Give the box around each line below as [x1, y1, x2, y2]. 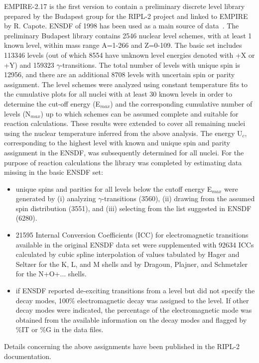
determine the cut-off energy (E [4, 98, 101, 109]
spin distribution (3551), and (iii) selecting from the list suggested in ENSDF [15, 203, 252, 213]
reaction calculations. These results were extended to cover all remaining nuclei [4, 118, 246, 128]
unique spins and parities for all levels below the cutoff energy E [15, 183, 212, 194]
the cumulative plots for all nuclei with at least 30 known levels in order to [4, 89, 233, 99]
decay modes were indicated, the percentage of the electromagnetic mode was [15, 305, 252, 315]
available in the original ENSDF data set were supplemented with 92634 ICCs [15, 239, 254, 249]
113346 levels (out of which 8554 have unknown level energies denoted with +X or [4, 49, 255, 60]
